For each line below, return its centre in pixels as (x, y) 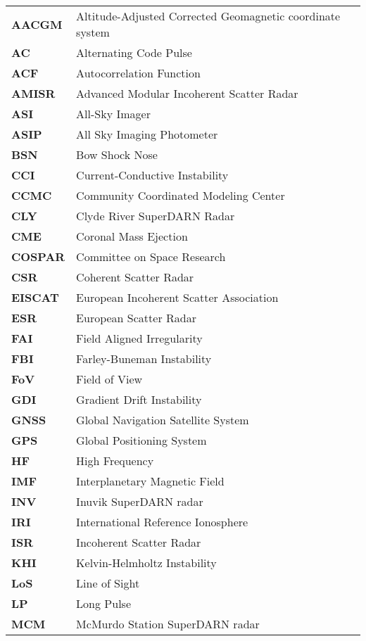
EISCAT (35, 297)
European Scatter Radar (136, 318)
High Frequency (115, 461)
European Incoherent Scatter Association (177, 297)
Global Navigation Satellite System (163, 420)
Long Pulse (103, 603)
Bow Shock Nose (117, 154)
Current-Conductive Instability (152, 175)
